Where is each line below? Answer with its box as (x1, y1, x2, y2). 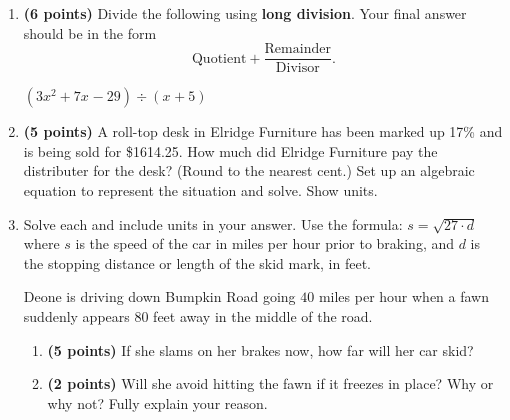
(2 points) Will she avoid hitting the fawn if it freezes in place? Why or (47, 373, 494, 394)
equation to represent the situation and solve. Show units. (23, 180, 378, 201)
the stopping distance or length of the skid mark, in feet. (23, 252, 372, 273)
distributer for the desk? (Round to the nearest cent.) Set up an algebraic (23, 160, 475, 181)
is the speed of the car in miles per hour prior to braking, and (75, 233, 455, 254)
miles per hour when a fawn (318, 286, 490, 307)
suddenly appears (23, 306, 130, 326)
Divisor (275, 61, 320, 76)
